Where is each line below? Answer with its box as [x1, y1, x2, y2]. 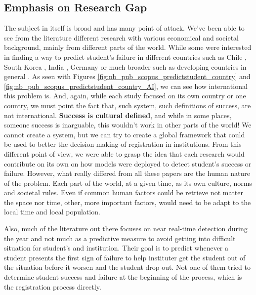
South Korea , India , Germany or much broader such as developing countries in [4, 61, 247, 72]
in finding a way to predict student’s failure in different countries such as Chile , [4, 51, 247, 62]
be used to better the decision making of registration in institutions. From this [4, 139, 242, 149]
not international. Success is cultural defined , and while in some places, [4, 110, 232, 120]
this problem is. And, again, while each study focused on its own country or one [4, 90, 246, 101]
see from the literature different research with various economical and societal [4, 32, 239, 42]
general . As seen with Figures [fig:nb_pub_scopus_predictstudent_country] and [4, 71, 251, 82]
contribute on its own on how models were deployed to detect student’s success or [4, 158, 252, 169]
